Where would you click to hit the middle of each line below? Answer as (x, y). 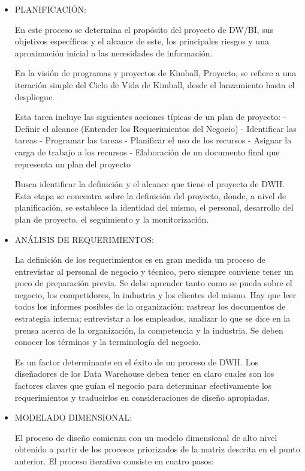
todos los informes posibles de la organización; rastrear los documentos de (150, 306)
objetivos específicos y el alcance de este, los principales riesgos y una (142, 41)
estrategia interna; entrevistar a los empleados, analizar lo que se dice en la (152, 318)
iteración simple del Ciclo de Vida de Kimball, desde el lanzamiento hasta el (155, 84)
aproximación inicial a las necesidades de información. (114, 52)
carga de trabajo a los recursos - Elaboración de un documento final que (147, 151)
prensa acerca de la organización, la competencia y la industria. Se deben (149, 330)
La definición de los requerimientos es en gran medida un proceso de (140, 259)
